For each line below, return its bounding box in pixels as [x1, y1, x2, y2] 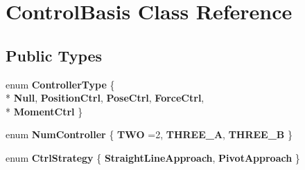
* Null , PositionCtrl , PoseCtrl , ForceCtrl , [6, 91, 204, 105]
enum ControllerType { [6, 77, 115, 91]
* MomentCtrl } [6, 104, 83, 118]
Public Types [6, 44, 103, 66]
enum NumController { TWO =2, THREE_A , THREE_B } [6, 127, 293, 142]
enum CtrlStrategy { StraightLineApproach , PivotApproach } [6, 150, 300, 164]
